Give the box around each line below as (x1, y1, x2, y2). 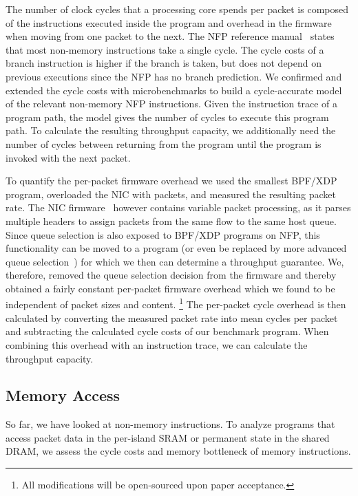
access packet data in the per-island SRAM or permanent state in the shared (6, 430, 330, 444)
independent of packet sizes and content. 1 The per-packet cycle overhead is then (6, 295, 346, 312)
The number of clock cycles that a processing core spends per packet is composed (6, 2, 349, 16)
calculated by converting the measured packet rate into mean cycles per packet (6, 310, 338, 325)
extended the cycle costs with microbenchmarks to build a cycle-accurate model (6, 83, 342, 97)
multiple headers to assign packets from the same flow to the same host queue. (6, 213, 337, 228)
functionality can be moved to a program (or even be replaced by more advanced (6, 241, 347, 255)
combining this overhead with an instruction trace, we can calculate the (6, 337, 308, 352)
